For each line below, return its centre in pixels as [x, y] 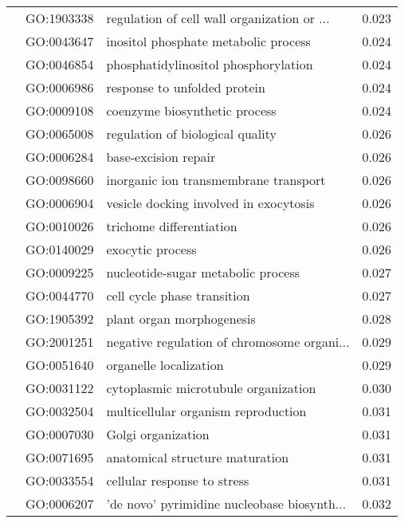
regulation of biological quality [191, 134]
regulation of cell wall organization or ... [218, 18]
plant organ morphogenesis [181, 319]
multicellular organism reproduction [206, 411]
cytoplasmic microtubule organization [211, 388]
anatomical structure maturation [198, 457]
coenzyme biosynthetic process [191, 110]
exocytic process [151, 249]
